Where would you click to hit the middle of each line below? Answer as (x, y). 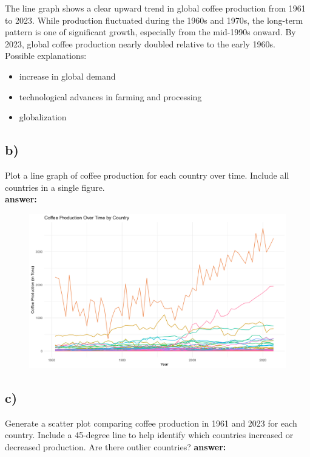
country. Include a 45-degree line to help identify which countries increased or (149, 435)
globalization (43, 117)
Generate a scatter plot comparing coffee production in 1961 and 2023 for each (151, 423)
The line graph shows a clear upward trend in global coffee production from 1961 (155, 8)
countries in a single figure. (55, 187)
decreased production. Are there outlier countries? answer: (116, 446)
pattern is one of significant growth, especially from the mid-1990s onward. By (150, 32)
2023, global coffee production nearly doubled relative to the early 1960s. (140, 43)
